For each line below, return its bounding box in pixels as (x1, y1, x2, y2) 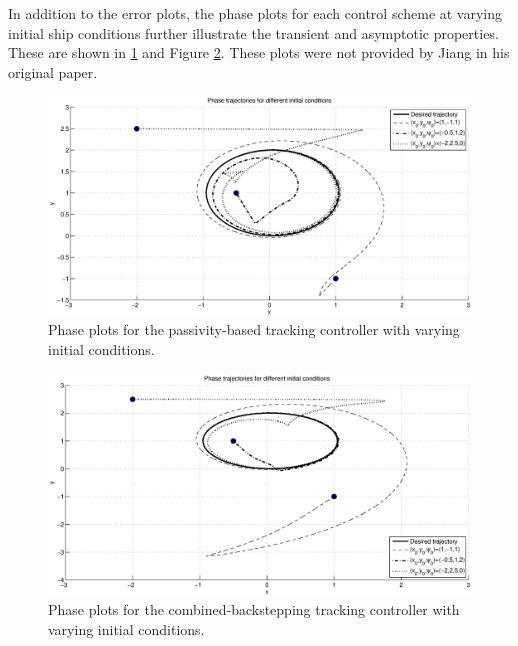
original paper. (8, 61, 98, 82)
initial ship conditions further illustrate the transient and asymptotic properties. (8, 22, 499, 43)
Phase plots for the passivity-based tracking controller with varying (48, 319, 460, 340)
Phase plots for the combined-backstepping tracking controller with (48, 599, 460, 620)
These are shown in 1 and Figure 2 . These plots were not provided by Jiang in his (8, 42, 510, 63)
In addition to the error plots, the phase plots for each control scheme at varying (8, 3, 503, 23)
